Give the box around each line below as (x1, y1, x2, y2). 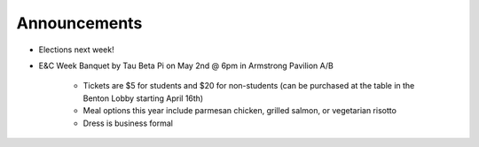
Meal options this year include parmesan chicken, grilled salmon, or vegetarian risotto (82, 105, 397, 116)
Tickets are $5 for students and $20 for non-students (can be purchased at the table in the (82, 81, 415, 91)
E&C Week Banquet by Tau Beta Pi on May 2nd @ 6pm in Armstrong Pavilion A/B (38, 60, 334, 71)
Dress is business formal (82, 118, 173, 128)
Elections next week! (38, 44, 114, 55)
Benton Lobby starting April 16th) (82, 93, 204, 104)
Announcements (16, 13, 143, 33)
